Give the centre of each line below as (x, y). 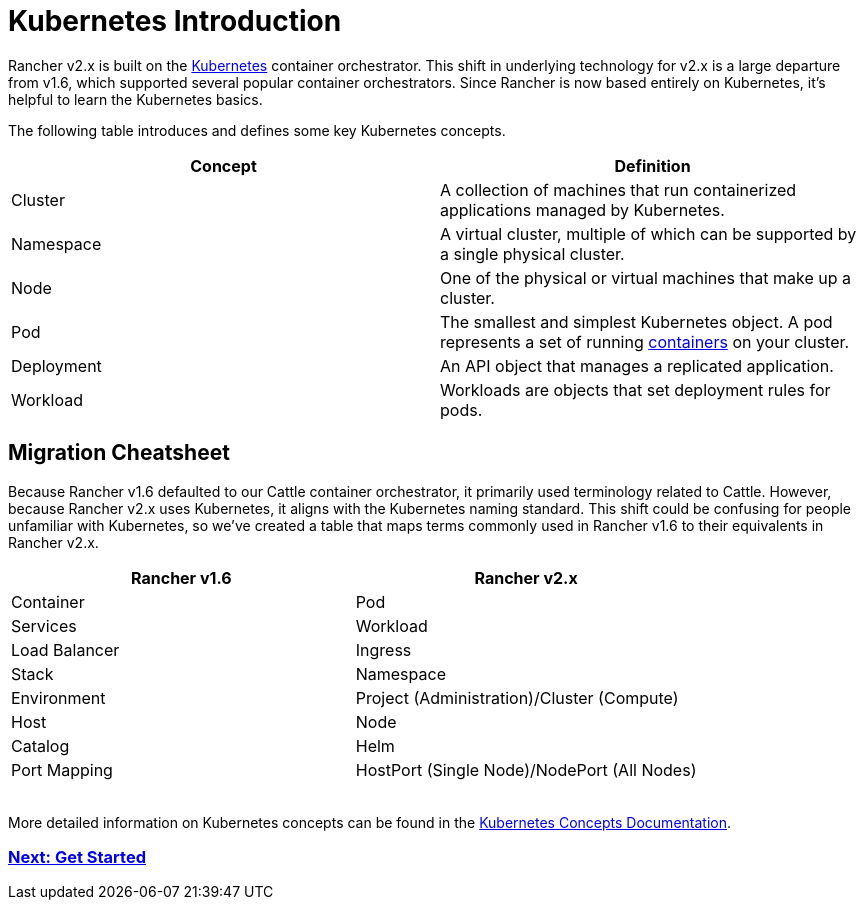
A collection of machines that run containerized (618, 189)
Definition (652, 165)
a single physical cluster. (532, 253)
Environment (58, 697)
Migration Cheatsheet (119, 453)
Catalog (40, 745)
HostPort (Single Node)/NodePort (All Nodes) (526, 769)
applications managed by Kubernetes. (582, 209)
